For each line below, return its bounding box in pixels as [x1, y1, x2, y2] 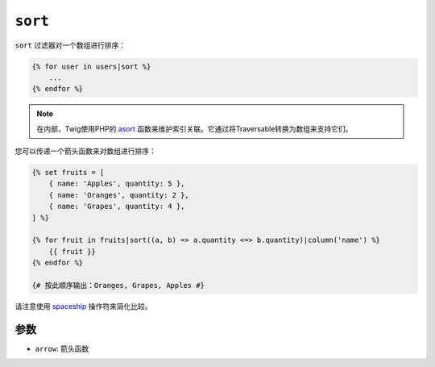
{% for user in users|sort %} [31, 61, 151, 71]
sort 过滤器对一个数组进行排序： [14, 40, 126, 50]
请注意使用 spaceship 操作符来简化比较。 [14, 301, 152, 311]
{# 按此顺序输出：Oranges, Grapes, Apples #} [31, 281, 205, 290]
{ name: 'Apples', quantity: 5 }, [48, 179, 185, 189]
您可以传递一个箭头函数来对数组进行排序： [14, 146, 156, 156]
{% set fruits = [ [31, 168, 105, 177]
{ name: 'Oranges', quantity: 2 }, [48, 190, 189, 199]
